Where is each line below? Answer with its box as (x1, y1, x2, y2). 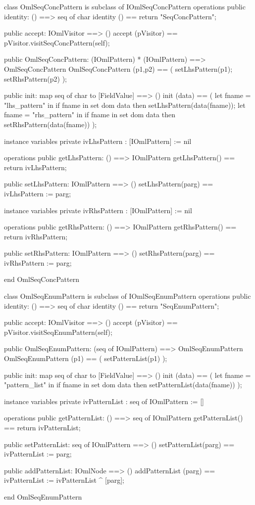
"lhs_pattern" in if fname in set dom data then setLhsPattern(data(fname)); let (4, 99, 246, 110)
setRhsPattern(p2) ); (4, 73, 67, 84)
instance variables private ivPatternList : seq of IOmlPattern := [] (4, 396, 204, 406)
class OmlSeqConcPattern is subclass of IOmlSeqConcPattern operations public (4, 1, 246, 11)
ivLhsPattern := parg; (4, 188, 71, 198)
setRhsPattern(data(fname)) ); (4, 119, 97, 129)
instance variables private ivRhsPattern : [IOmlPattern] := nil (4, 205, 192, 215)
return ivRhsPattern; (4, 231, 68, 241)
